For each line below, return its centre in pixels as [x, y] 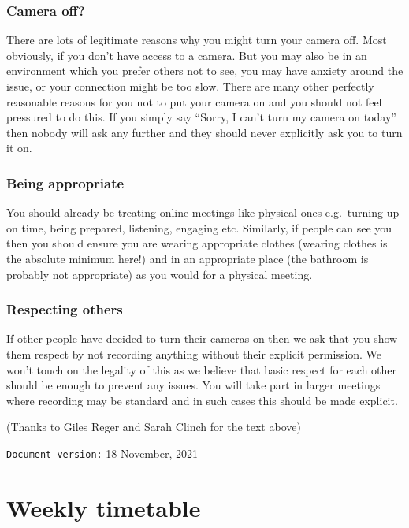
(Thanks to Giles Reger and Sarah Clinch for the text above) [154, 427]
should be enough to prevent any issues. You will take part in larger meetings [193, 385]
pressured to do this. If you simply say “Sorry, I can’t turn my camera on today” [201, 117]
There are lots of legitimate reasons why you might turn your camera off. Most [197, 40]
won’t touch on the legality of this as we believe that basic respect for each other [202, 369]
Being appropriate [65, 182]
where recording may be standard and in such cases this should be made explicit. [202, 400]
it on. [19, 148]
